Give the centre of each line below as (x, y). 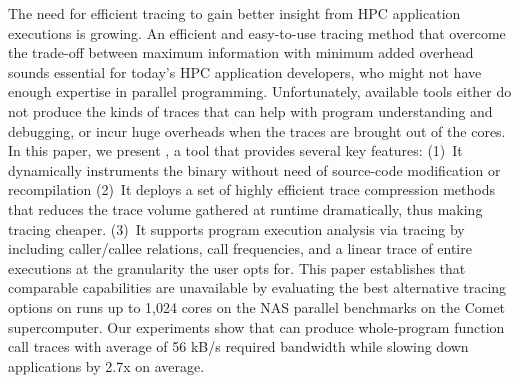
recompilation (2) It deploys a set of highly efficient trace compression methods (251, 189)
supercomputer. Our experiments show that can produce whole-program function (256, 326)
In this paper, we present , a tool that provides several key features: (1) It (235, 150)
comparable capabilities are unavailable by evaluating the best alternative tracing (257, 287)
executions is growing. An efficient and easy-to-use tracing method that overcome (257, 32)
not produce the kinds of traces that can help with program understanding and (250, 110)
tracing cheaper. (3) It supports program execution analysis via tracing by (236, 228)
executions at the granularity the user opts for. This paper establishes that (237, 267)
